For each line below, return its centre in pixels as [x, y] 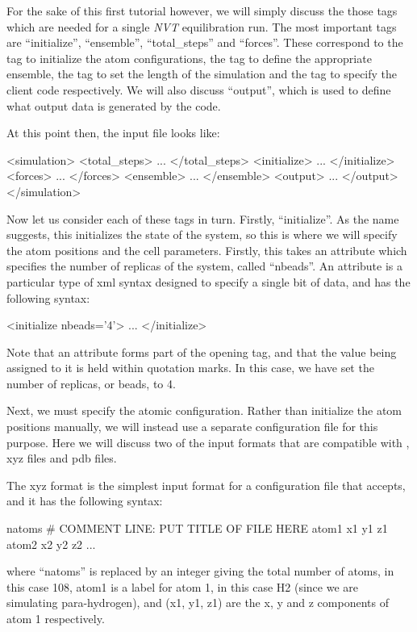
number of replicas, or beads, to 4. [91, 383]
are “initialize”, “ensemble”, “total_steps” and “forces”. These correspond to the [205, 42]
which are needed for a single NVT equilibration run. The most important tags [202, 26]
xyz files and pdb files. [62, 458]
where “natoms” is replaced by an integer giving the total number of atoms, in [200, 571]
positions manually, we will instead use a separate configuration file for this [192, 427]
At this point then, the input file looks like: [113, 133]
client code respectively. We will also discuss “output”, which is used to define [199, 89]
